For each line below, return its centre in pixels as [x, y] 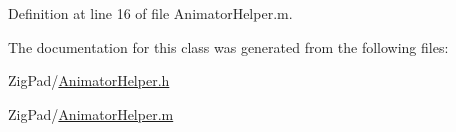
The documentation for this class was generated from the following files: [228, 46]
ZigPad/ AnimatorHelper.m [91, 113]
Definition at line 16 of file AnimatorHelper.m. [150, 13]
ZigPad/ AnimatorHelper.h [89, 80]
